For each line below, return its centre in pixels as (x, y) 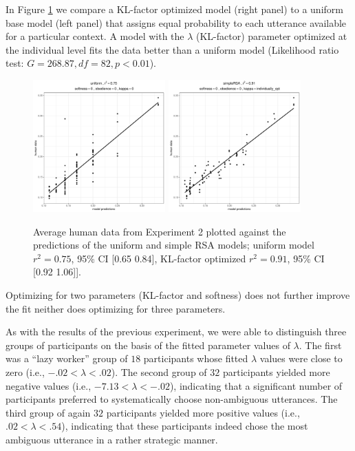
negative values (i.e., (49, 385)
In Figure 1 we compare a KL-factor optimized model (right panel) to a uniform (174, 9)
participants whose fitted (196, 358)
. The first (320, 345)
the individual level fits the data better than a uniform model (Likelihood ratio (172, 49)
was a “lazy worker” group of (67, 358)
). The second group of (159, 371)
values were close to (301, 358)
